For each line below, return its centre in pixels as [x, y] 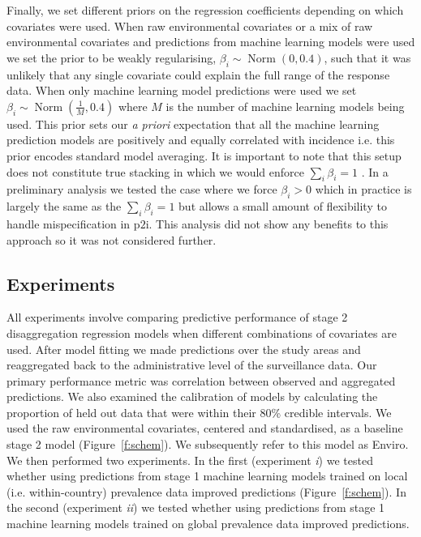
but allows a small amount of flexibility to [283, 206]
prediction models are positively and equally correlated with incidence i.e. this [201, 140]
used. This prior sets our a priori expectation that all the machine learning [193, 124]
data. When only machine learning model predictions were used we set [182, 90]
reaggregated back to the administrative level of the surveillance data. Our [192, 365]
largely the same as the [64, 206]
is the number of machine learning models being [285, 106]
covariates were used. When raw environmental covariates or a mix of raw [190, 26]
